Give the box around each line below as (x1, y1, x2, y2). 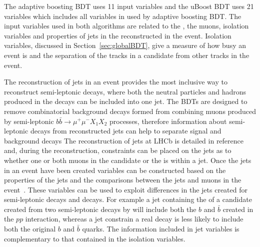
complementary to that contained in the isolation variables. (4, 233, 185, 243)
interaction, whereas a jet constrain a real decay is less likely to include (25, 213, 243, 224)
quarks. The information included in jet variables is (82, 223, 239, 234)
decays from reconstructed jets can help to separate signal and (30, 125, 221, 136)
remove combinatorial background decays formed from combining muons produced (4, 105, 256, 116)
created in (222, 203, 253, 214)
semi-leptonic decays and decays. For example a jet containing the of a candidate (4, 194, 252, 204)
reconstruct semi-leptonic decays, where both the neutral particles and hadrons (4, 86, 246, 96)
